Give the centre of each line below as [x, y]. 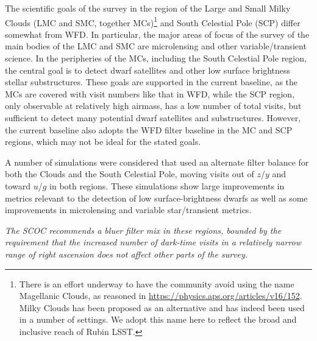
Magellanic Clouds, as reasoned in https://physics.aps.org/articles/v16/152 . [161, 296]
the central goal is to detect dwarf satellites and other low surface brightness [148, 70]
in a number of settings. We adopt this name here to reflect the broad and [158, 319]
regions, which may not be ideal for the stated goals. [103, 142]
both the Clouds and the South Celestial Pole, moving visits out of [130, 174]
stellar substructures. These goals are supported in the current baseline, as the [151, 82]
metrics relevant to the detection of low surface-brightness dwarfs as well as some [156, 198]
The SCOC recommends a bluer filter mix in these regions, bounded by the [143, 230]
